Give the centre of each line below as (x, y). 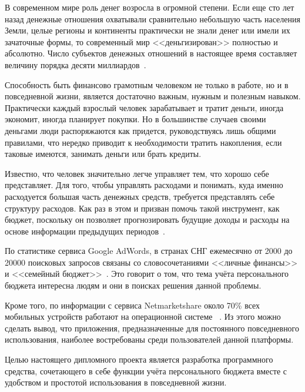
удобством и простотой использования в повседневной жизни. (116, 382)
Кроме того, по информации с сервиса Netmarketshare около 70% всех (133, 305)
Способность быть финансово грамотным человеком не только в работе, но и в (147, 84)
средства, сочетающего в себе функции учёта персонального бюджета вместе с (146, 371)
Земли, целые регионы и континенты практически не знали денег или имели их (148, 30)
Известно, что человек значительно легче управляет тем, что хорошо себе (137, 173)
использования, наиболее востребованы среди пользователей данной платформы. (149, 339)
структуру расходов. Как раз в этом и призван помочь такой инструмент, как (142, 208)
